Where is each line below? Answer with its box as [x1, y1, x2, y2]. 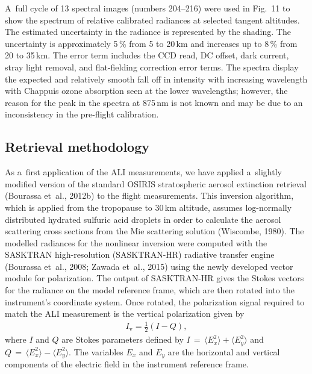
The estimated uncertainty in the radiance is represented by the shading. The [5, 25, 291, 38]
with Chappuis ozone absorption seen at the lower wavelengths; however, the [5, 84, 288, 97]
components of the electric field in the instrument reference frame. [5, 358, 249, 370]
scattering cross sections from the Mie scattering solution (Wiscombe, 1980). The [5, 225, 304, 237]
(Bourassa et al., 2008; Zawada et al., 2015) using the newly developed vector [5, 260, 293, 272]
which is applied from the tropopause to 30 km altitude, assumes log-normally [5, 201, 292, 213]
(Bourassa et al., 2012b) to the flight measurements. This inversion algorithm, [5, 189, 294, 202]
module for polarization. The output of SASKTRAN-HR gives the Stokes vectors [5, 272, 304, 284]
